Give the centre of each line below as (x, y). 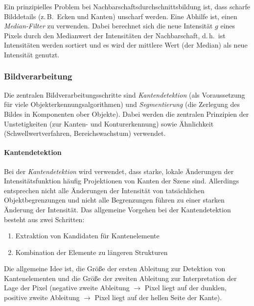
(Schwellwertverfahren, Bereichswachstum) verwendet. (85, 133)
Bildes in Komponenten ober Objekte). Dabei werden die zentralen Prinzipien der (127, 114)
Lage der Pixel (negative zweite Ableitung (67, 288)
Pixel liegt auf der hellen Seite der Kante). (158, 297)
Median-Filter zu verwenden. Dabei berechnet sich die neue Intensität (108, 26)
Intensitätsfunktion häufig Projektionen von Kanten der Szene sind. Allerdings (122, 181)
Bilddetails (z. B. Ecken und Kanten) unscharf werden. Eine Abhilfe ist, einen (121, 16)
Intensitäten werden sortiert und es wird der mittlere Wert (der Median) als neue (126, 45)
